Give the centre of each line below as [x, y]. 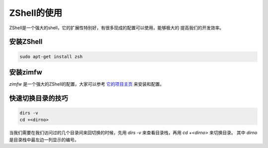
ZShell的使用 [36, 13]
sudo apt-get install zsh [51, 56]
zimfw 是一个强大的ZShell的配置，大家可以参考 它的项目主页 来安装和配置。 [87, 84]
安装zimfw [26, 72]
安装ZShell [26, 42]
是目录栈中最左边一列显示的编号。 [44, 140]
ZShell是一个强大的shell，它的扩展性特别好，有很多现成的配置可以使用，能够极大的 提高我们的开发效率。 [117, 28]
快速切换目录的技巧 [38, 98]
